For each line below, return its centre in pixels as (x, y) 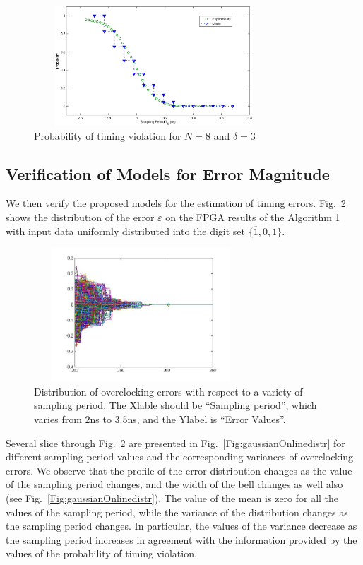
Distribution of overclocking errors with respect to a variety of (168, 391)
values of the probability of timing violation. (101, 553)
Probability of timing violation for (108, 135)
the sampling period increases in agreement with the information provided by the (181, 539)
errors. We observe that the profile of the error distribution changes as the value (179, 470)
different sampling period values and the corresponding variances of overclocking (180, 457)
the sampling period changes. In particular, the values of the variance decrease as (181, 526)
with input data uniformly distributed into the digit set (126, 231)
